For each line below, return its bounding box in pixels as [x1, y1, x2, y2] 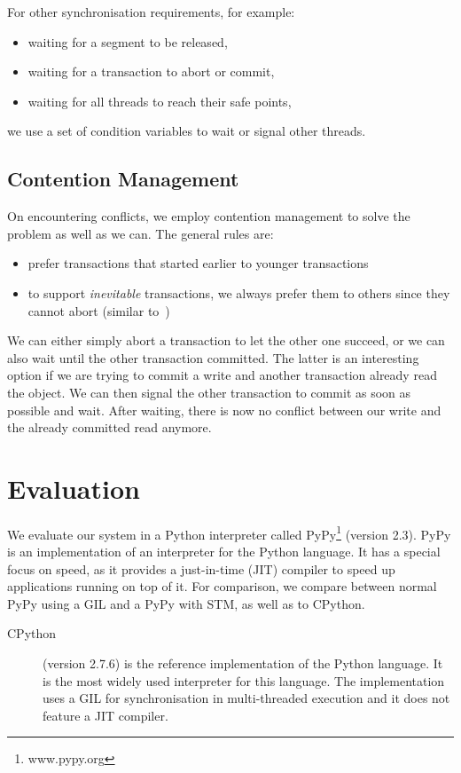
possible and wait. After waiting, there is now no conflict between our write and [7, 400, 441, 419]
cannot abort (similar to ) [27, 301, 170, 319]
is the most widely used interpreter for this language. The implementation [43, 671, 445, 690]
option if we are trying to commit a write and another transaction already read [7, 366, 437, 384]
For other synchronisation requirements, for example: [7, 3, 295, 20]
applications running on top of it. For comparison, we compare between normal [7, 577, 437, 596]
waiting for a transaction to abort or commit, [27, 62, 275, 81]
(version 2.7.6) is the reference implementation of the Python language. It [43, 654, 443, 673]
